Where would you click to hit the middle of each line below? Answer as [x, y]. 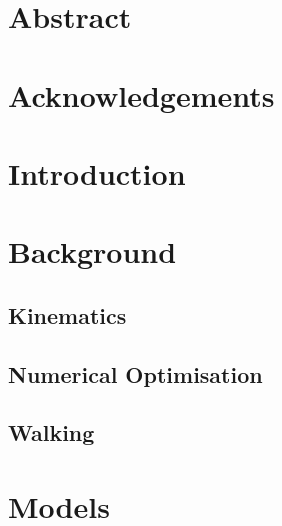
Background [92, 251]
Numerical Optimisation [135, 373]
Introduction [97, 172]
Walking [51, 432]
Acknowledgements [141, 94]
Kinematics [67, 314]
